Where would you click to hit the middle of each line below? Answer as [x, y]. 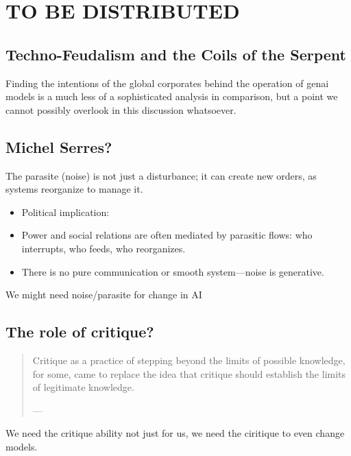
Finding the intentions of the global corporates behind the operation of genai [167, 83]
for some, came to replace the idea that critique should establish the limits [189, 373]
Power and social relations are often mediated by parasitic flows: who [167, 235]
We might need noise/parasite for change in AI [104, 295]
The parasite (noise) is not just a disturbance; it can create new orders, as [161, 175]
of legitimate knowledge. [83, 387]
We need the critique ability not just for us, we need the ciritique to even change [175, 433]
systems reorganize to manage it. [74, 189]
